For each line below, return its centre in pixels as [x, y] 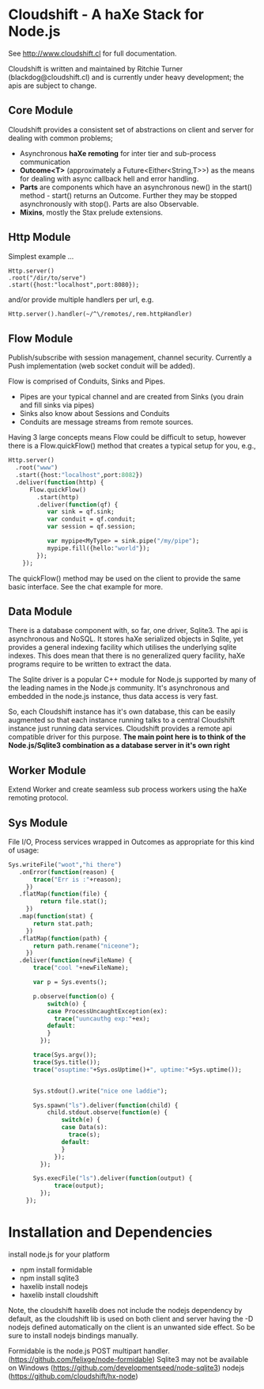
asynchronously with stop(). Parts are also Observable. [109, 204]
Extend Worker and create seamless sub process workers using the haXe [128, 789]
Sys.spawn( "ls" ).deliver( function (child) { [106, 1105]
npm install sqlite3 [49, 1278]
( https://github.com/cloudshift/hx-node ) [73, 1376]
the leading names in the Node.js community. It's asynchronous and [119, 688]
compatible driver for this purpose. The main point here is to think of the [127, 737]
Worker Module [47, 770]
